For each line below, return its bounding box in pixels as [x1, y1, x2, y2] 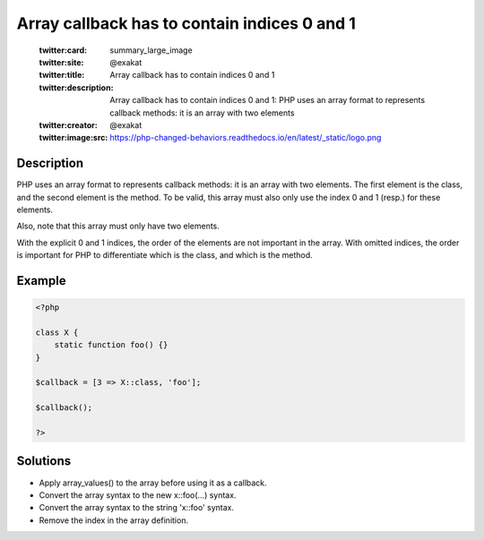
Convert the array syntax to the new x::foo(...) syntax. [39, 489, 237, 501]
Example [16, 273, 66, 288]
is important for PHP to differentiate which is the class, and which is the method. [16, 250, 313, 261]
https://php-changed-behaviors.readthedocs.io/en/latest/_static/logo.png [109, 133, 382, 143]
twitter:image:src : [39, 133, 108, 143]
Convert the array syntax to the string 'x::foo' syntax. [39, 502, 235, 513]
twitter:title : [39, 70, 85, 81]
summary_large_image [109, 45, 193, 56]
